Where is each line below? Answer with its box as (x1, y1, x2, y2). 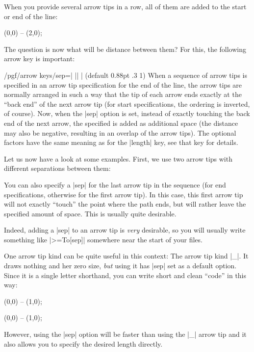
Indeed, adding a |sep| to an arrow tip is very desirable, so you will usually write (4, 225, 246, 235)
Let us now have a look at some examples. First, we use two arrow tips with (4, 153, 232, 164)
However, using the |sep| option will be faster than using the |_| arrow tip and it (4, 329, 247, 339)
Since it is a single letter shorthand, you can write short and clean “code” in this (4, 270, 247, 280)
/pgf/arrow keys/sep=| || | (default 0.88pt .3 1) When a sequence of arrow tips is (4, 70, 247, 80)
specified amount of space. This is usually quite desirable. (4, 208, 177, 218)
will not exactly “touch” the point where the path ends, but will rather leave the (4, 199, 246, 209)
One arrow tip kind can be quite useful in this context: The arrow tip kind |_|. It (4, 251, 249, 261)
